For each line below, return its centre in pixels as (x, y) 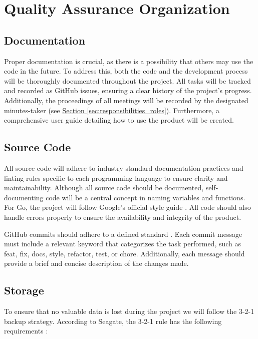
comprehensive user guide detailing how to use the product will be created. (119, 120)
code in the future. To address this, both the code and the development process (126, 71)
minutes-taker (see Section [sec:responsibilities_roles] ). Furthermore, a (112, 110)
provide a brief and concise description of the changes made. (96, 263)
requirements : (26, 331)
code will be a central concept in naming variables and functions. (146, 197)
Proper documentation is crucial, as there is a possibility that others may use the (129, 61)
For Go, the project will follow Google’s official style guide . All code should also (127, 207)
